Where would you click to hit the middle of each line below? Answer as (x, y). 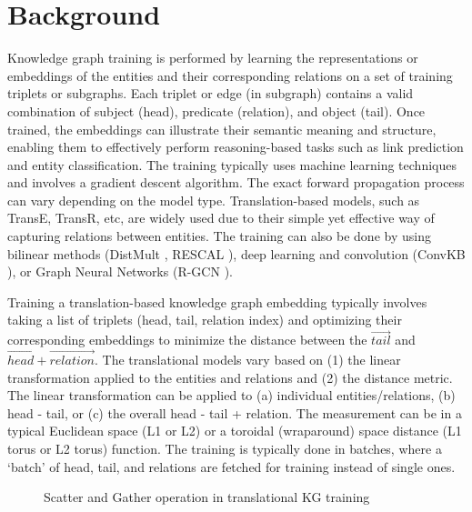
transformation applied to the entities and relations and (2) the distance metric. (230, 377)
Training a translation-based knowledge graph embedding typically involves (217, 301)
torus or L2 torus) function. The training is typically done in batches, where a (225, 449)
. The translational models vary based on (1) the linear (247, 360)
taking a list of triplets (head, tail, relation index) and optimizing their (205, 320)
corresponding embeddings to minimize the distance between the (187, 340)
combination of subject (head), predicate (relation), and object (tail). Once (216, 110)
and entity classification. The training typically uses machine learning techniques (232, 164)
